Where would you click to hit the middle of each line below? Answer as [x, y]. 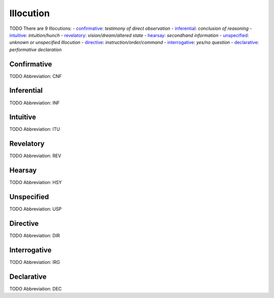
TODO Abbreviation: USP [36, 209]
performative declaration [36, 49]
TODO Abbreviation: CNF [36, 76]
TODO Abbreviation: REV [35, 156]
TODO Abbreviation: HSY [36, 182]
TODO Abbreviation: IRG [35, 262]
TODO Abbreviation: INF [35, 103]
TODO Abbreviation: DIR [35, 236]
